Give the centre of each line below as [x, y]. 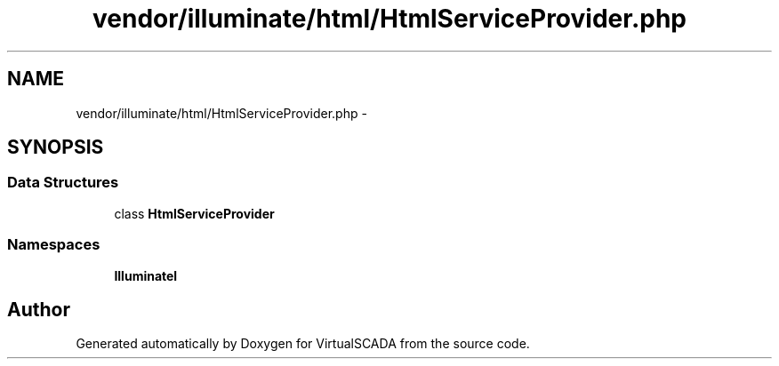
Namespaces [54, 245]
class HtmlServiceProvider [194, 213]
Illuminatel [146, 275]
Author [39, 309]
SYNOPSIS [56, 147]
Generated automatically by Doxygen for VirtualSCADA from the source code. [303, 344]
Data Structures [63, 183]
